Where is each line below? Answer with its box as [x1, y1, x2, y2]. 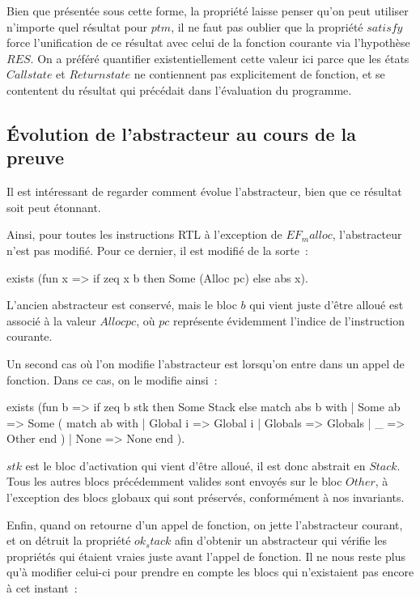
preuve [6, 145, 65, 170]
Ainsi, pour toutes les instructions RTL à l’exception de [6, 226, 282, 243]
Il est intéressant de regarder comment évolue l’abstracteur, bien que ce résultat [6, 183, 402, 200]
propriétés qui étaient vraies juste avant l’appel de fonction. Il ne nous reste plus [6, 547, 405, 564]
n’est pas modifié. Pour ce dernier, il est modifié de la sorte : [6, 241, 308, 258]
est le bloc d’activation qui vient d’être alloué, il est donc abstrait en [25, 457, 366, 474]
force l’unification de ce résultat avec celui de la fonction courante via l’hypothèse [6, 34, 410, 51]
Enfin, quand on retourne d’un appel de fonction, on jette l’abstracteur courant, [6, 516, 403, 533]
